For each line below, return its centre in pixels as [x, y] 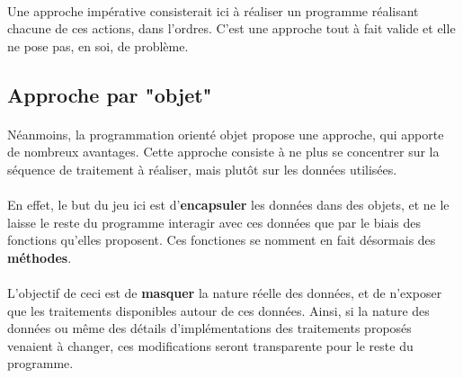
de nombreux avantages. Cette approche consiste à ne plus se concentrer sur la [223, 152]
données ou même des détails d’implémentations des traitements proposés [209, 328]
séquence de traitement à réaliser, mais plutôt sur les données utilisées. [202, 169]
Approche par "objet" [110, 94]
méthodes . [40, 257]
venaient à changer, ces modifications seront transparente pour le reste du [210, 345]
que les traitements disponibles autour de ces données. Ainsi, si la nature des [218, 310]
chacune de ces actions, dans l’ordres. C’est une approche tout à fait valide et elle [231, 28]
